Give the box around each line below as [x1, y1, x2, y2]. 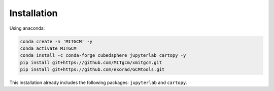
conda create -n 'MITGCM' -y [20, 38, 93, 44]
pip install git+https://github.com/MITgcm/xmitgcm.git [20, 59, 162, 65]
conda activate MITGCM [20, 45, 77, 51]
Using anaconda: [9, 25, 45, 31]
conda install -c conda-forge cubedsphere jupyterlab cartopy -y [20, 53, 186, 58]
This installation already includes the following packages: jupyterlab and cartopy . [9, 79, 187, 85]
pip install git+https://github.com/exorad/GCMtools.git [20, 67, 165, 72]
